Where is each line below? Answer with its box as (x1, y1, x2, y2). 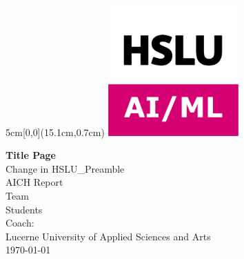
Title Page (6, 148, 56, 162)
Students (6, 202, 43, 216)
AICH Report (6, 175, 63, 189)
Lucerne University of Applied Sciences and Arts (6, 229, 211, 243)
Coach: (6, 215, 34, 230)
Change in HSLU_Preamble (6, 161, 125, 175)
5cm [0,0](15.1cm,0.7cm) (6, 124, 105, 139)
